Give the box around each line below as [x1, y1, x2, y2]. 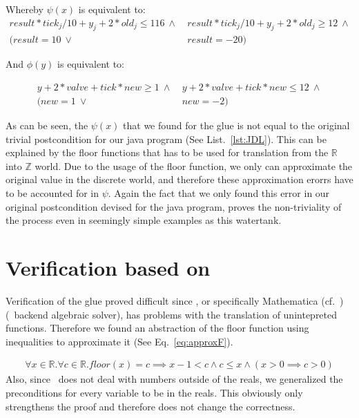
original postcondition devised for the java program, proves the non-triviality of [6, 199, 342, 213]
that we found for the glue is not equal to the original [123, 118, 350, 133]
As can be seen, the [6, 118, 88, 133]
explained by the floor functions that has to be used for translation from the [6, 145, 329, 160]
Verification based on [6, 254, 211, 282]
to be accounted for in [6, 186, 99, 200]
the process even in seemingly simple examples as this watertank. [6, 213, 282, 227]
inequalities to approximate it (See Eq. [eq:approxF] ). [6, 334, 233, 348]
